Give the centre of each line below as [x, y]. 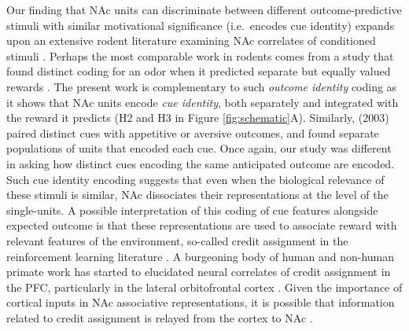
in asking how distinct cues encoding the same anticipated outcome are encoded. [201, 163]
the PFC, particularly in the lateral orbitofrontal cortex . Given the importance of [204, 287]
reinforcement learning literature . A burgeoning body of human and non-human [201, 256]
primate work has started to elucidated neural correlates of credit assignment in [199, 272]
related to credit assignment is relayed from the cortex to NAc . [160, 317]
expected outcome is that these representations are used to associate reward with [202, 225]
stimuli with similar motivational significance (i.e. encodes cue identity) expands [201, 25]
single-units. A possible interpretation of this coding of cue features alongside [192, 210]
